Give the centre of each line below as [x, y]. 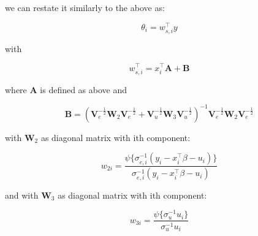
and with [22, 195]
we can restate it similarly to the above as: [85, 7]
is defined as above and [84, 89]
